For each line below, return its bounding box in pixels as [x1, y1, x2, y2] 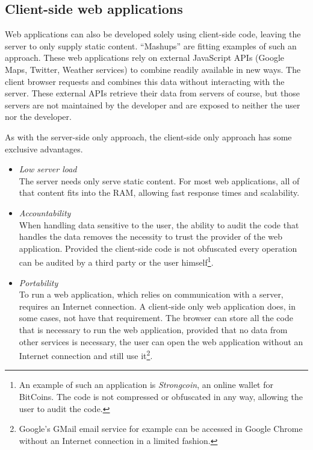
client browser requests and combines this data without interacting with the [5, 75, 285, 87]
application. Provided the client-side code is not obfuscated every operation [19, 242, 297, 254]
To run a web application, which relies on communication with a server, [19, 288, 284, 301]
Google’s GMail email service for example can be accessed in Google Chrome [19, 422, 303, 435]
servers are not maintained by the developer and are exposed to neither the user [5, 98, 300, 111]
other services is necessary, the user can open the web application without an [19, 335, 303, 348]
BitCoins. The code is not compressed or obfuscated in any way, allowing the [19, 390, 303, 402]
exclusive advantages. [5, 142, 83, 155]
